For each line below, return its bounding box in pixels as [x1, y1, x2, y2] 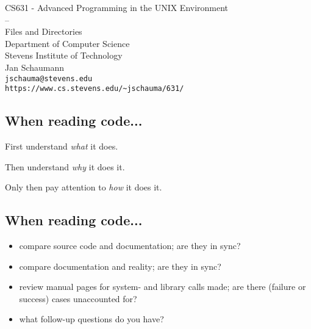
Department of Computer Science [5, 37, 130, 49]
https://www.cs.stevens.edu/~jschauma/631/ [5, 84, 184, 93]
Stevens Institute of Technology [5, 49, 123, 62]
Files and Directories [5, 25, 82, 38]
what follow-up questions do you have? [19, 313, 164, 325]
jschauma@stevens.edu [5, 74, 93, 83]
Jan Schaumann [5, 60, 65, 73]
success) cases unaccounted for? [19, 292, 137, 305]
